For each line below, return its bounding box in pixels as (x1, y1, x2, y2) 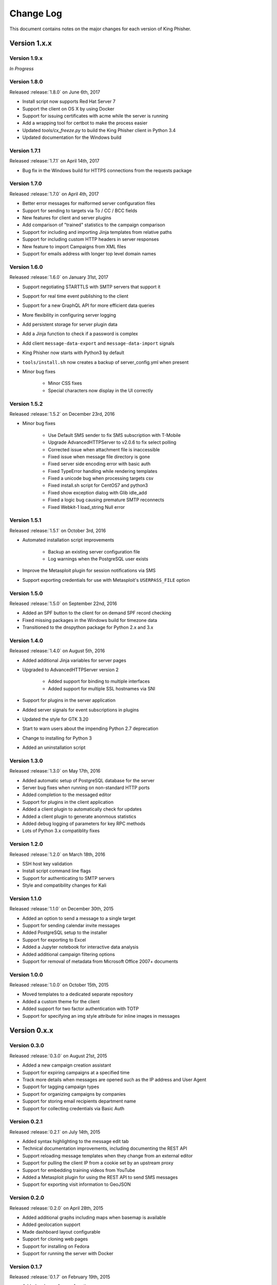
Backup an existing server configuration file (48, 548, 141, 555)
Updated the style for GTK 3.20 (22, 716, 89, 722)
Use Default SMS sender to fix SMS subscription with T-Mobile (48, 432, 181, 438)
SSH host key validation (22, 860, 73, 867)
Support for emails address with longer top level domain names (22, 250, 156, 256)
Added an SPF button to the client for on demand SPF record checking (22, 610, 171, 616)
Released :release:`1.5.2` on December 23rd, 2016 (9, 411, 115, 417)
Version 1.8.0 (9, 78, 43, 85)
